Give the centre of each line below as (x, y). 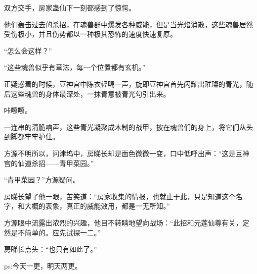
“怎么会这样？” (28, 50)
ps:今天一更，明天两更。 (43, 265)
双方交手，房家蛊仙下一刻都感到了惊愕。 (70, 7)
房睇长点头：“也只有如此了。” (51, 249)
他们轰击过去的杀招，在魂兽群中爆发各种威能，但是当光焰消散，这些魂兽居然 (128, 24)
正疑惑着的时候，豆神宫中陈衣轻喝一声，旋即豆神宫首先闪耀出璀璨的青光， (125, 83)
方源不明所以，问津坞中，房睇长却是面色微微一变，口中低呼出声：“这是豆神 (127, 153)
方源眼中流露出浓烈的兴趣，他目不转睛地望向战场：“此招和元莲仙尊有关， (123, 222)
